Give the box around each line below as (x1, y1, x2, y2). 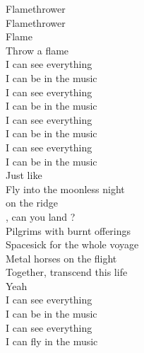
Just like (6, 168, 42, 183)
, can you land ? (6, 209, 76, 224)
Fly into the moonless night (6, 181, 125, 196)
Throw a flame (6, 42, 69, 57)
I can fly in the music (6, 334, 98, 349)
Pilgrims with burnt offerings (6, 223, 131, 238)
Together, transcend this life (6, 265, 128, 279)
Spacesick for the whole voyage (6, 237, 139, 252)
